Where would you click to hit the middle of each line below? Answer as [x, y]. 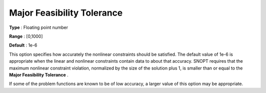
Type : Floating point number [39, 27]
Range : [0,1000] [26, 36]
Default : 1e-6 [23, 45]
